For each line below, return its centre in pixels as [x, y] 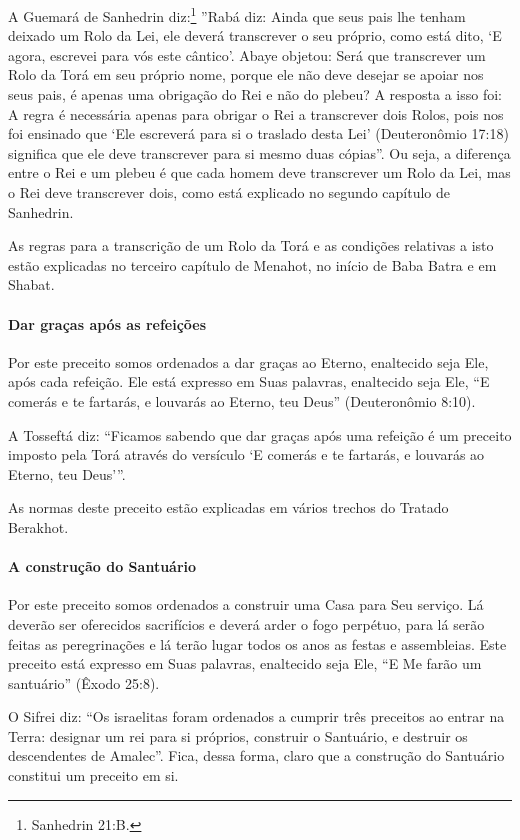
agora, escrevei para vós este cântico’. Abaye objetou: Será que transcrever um [247, 54]
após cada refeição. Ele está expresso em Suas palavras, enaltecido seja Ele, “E [249, 381]
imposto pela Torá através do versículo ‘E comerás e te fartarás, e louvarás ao [246, 454]
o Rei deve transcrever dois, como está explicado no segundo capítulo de [229, 192]
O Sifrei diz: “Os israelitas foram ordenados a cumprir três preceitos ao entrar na [256, 716]
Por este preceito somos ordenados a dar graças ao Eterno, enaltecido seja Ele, [248, 361]
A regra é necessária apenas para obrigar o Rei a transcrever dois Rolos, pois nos [256, 113]
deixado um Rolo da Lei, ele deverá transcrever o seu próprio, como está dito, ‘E [255, 35]
